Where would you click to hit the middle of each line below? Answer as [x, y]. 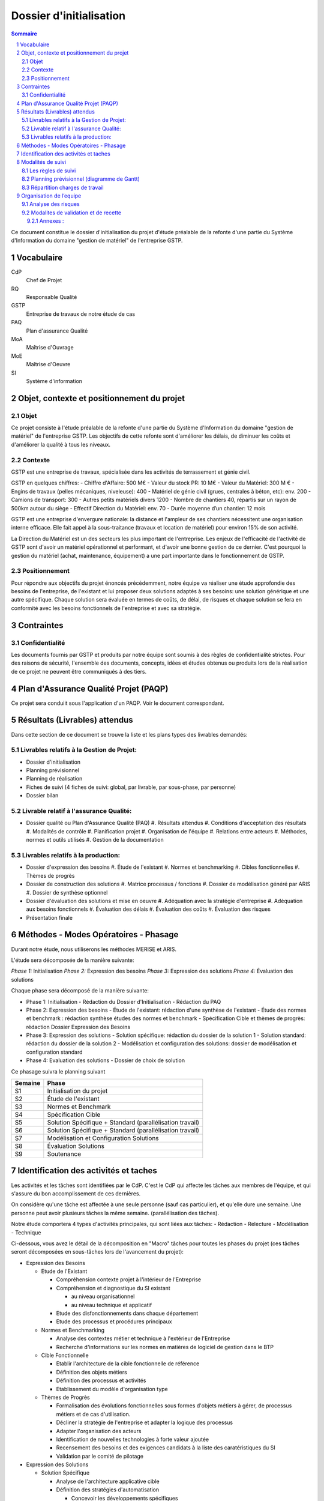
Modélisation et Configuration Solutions [103, 1138]
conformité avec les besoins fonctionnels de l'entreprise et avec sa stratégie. [106, 608]
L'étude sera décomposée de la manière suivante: [73, 960]
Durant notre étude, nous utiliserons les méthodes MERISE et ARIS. [94, 949]
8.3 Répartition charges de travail [63, 187]
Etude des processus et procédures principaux [114, 1321]
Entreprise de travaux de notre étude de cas [80, 314]
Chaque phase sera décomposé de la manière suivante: [80, 991]
